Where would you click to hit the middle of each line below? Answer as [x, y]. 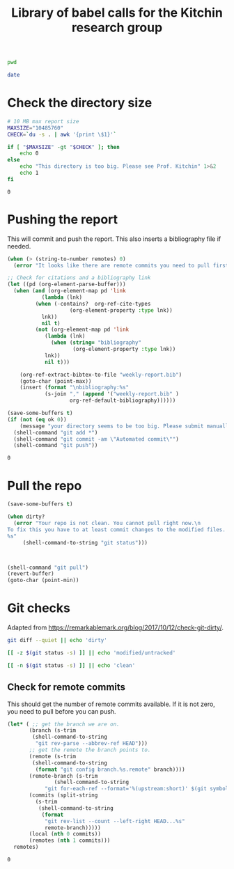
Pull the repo [45, 486]
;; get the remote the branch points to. [90, 750]
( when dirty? [26, 517]
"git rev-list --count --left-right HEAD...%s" [115, 821]
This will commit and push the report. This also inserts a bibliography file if [114, 239]
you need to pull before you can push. [62, 711]
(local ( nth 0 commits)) [65, 834]
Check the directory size [80, 103]
